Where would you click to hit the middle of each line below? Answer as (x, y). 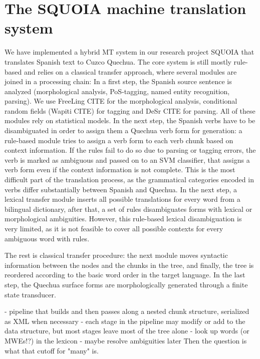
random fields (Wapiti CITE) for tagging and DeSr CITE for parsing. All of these (130, 110)
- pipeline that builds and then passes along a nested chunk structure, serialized (127, 311)
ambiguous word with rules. (47, 238)
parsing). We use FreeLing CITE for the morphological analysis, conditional (121, 101)
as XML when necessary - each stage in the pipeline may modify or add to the (125, 321)
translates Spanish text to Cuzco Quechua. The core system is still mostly (118, 61)
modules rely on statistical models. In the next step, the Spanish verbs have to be (130, 120)
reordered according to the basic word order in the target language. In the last (125, 275)
